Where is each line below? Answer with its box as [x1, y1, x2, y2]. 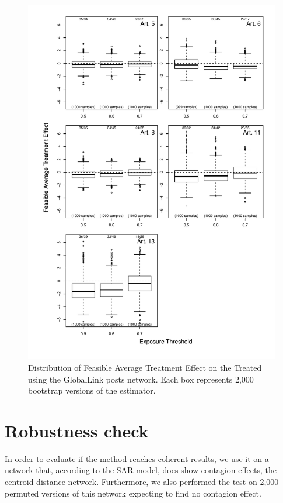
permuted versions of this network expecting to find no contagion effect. [5, 487, 261, 499]
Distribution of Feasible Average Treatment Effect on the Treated [28, 361, 262, 373]
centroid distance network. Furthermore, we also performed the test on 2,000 [5, 476, 279, 488]
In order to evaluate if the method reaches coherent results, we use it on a [5, 452, 269, 464]
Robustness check [5, 418, 149, 442]
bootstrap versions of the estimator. [28, 384, 156, 397]
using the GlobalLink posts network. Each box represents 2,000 [28, 373, 254, 385]
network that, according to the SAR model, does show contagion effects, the [5, 464, 277, 476]
